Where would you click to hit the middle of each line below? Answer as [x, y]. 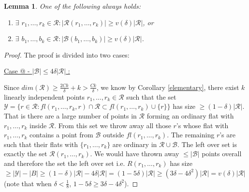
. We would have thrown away [135, 154]
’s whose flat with [202, 125]
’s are [227, 135]
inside [38, 125]
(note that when [28, 183]
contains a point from [61, 135]
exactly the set [26, 154]
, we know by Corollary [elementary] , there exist [168, 87]
